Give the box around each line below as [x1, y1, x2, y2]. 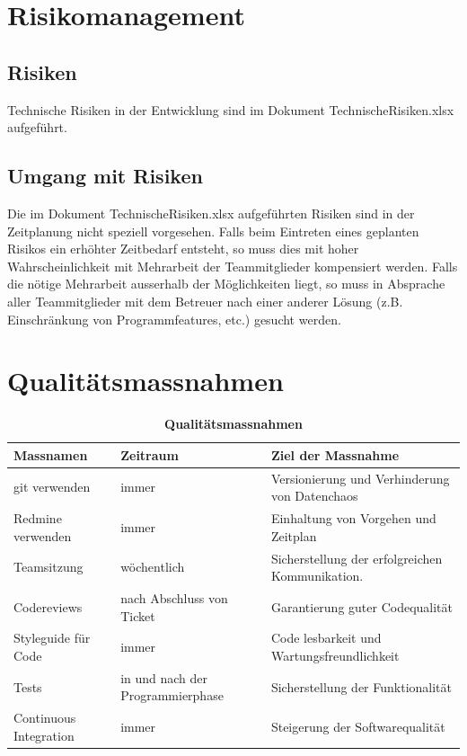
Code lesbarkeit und [270, 628, 382, 647]
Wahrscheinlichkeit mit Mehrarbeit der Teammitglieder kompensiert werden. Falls [7, 256, 458, 275]
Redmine [13, 509, 62, 528]
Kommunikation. [270, 566, 364, 585]
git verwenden [13, 477, 91, 496]
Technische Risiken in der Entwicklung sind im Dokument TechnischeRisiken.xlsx [7, 100, 454, 119]
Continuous [13, 708, 76, 727]
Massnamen [13, 445, 88, 464]
